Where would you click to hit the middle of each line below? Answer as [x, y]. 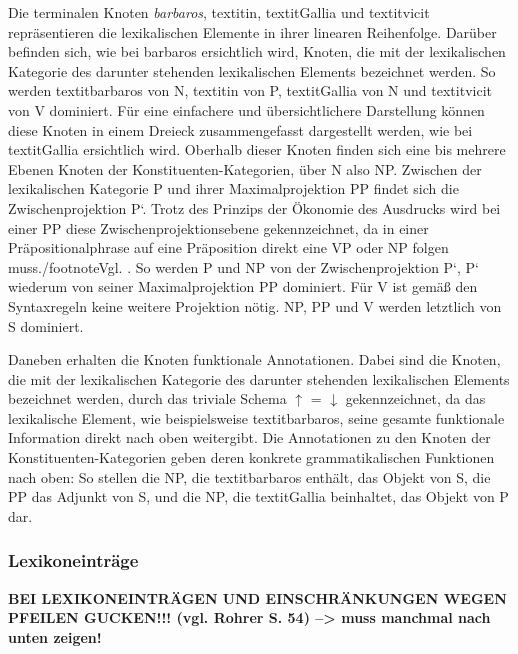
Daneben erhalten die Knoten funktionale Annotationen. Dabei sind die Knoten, [254, 359]
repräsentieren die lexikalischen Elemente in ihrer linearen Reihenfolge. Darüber [252, 31]
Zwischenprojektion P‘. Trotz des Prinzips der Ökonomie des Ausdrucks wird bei [254, 207]
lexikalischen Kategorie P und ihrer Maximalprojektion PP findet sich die [233, 188]
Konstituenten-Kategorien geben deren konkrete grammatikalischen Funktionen [251, 457]
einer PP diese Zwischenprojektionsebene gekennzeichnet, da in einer [218, 227]
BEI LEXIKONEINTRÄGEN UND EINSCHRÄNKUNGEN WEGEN [257, 597]
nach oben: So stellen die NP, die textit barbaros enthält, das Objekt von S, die [249, 476]
